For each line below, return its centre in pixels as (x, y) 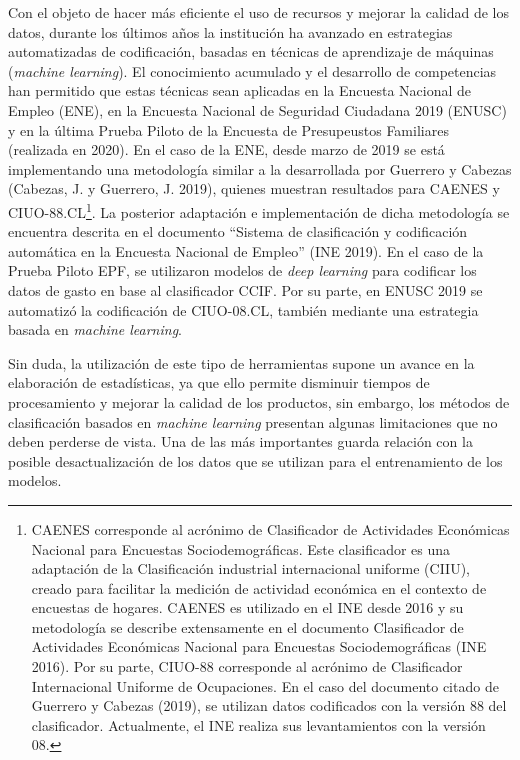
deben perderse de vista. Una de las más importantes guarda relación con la (240, 441)
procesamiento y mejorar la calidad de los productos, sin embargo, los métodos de (259, 401)
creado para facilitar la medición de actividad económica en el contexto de (259, 587)
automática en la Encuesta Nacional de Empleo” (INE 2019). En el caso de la (246, 250)
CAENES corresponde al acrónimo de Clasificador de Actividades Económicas (270, 528)
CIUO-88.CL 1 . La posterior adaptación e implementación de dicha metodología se (259, 210)
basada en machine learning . (95, 329)
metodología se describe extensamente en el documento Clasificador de (247, 626)
